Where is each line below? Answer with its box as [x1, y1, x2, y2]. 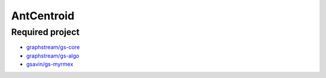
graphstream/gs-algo [26, 52, 80, 59]
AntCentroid [11, 9, 75, 22]
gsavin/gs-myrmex [26, 60, 74, 68]
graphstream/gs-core [26, 44, 80, 51]
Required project [11, 27, 80, 37]
